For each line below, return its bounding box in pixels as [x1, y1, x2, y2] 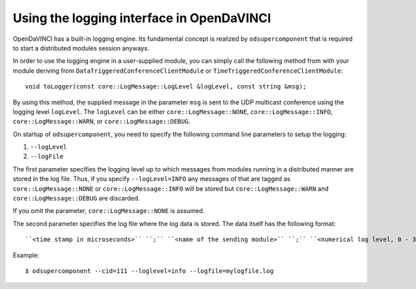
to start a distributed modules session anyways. [12, 44, 150, 52]
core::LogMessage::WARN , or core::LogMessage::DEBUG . [12, 118, 191, 126]
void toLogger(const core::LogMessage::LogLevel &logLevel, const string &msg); [25, 83, 307, 91]
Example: [12, 251, 40, 259]
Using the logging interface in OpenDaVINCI [12, 10, 272, 26]
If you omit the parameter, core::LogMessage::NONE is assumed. [12, 207, 205, 215]
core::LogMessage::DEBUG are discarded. [12, 194, 140, 203]
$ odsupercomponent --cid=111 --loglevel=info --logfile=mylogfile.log [25, 267, 274, 274]
